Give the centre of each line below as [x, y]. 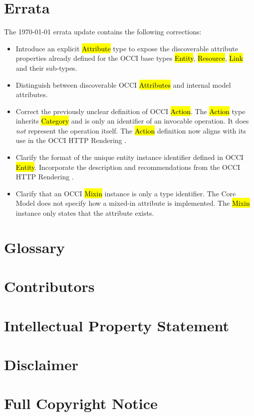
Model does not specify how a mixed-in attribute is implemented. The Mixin [133, 203]
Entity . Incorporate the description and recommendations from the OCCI [128, 167]
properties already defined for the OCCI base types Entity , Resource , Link [129, 58]
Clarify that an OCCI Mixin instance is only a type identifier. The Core [126, 193]
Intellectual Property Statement [117, 325]
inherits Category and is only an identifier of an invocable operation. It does [132, 121]
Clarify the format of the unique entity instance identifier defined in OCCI [129, 157]
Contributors [49, 286]
